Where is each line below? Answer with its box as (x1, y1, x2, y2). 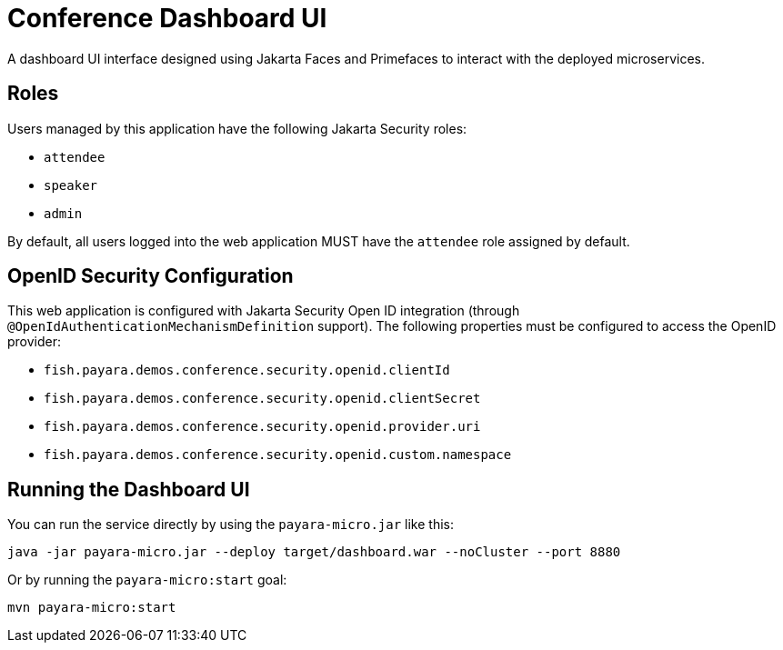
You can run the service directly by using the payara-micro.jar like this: (7, 516, 454, 533)
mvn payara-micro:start (7, 600, 176, 615)
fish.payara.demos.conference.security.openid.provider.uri (44, 419, 481, 435)
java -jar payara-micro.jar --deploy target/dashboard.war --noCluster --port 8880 (7, 545, 621, 560)
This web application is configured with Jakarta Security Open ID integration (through (7, 303, 520, 319)
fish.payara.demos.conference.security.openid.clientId (44, 363, 450, 378)
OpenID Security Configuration (7, 265, 294, 288)
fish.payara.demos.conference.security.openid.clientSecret (44, 391, 481, 406)
